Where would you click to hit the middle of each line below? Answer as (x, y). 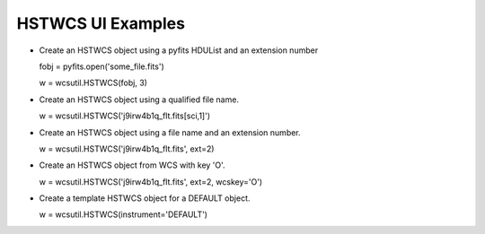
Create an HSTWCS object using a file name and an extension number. (170, 132)
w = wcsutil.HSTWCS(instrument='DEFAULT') (123, 214)
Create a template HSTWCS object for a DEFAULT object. (145, 198)
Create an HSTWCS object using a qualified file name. (139, 100)
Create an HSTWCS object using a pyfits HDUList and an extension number (179, 50)
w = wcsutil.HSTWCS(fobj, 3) (93, 83)
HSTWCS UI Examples (101, 23)
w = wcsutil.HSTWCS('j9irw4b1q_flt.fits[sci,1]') (125, 116)
